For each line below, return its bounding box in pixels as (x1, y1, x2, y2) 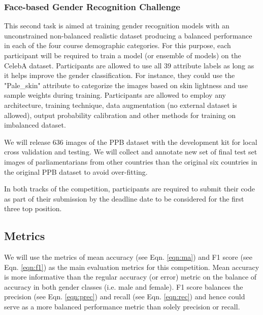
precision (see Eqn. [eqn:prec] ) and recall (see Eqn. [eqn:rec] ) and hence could (4, 291, 245, 302)
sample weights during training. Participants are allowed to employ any (4, 90, 226, 100)
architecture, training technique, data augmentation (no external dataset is (4, 99, 237, 110)
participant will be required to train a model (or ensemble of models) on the (4, 50, 241, 60)
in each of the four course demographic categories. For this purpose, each (4, 40, 231, 51)
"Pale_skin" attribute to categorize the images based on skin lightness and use (4, 80, 248, 90)
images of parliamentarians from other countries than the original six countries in (4, 156, 257, 167)
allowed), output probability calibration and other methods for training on (4, 109, 236, 120)
